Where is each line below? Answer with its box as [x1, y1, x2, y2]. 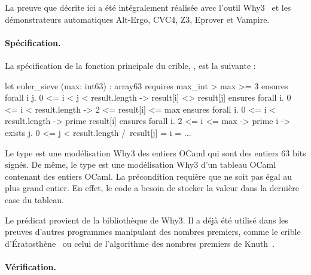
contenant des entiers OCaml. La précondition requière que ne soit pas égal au [5, 170, 292, 182]
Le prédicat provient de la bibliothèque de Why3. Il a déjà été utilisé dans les [5, 213, 288, 226]
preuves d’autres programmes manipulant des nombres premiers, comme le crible [5, 225, 301, 238]
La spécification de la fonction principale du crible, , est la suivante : [5, 59, 256, 71]
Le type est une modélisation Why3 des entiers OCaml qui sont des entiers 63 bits [5, 146, 306, 159]
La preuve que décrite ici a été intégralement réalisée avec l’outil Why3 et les [5, 1, 291, 13]
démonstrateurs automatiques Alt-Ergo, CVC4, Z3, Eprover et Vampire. [5, 13, 270, 25]
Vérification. [5, 260, 56, 273]
